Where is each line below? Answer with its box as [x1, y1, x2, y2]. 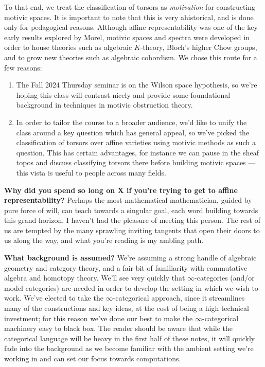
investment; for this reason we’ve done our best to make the [4, 312, 193, 323]
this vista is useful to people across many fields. [16, 167, 166, 178]
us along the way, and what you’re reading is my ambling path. [4, 235, 204, 246]
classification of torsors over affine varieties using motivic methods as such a [16, 137, 256, 148]
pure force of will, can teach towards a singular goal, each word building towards [4, 204, 258, 215]
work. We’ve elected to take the [4, 292, 103, 303]
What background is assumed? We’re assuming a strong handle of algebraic [4, 252, 257, 263]
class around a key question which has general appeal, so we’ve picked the [16, 127, 250, 137]
